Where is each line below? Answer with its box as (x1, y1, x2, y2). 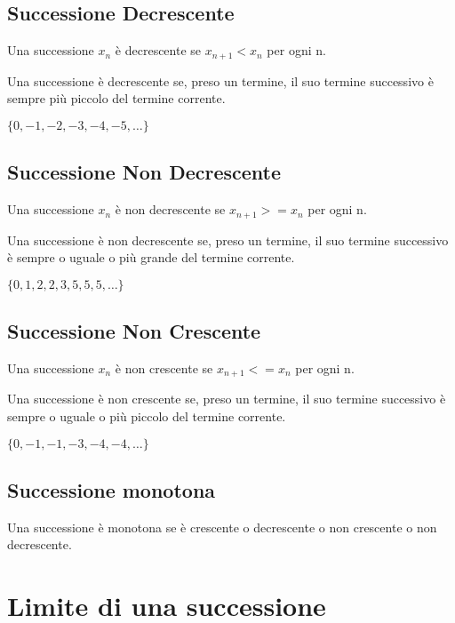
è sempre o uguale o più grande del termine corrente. (7, 248, 295, 267)
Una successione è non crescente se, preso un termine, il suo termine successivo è (7, 389, 446, 408)
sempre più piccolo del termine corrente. (7, 89, 226, 108)
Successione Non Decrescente (7, 158, 282, 186)
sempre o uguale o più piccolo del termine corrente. (7, 406, 286, 425)
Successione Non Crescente (7, 317, 261, 345)
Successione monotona (7, 475, 216, 503)
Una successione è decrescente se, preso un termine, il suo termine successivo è (7, 71, 434, 90)
